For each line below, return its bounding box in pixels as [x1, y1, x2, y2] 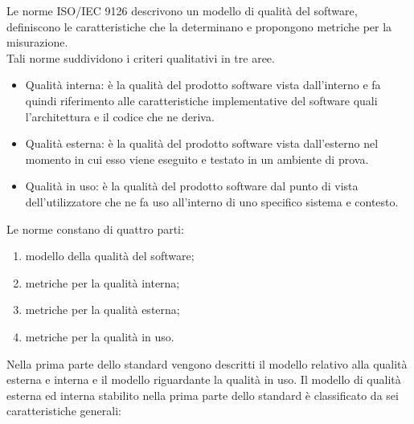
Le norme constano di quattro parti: [6, 220, 184, 237]
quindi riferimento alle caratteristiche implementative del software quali [25, 92, 378, 108]
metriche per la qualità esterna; [25, 301, 180, 318]
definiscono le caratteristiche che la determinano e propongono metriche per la [6, 18, 392, 35]
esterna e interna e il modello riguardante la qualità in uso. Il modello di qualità [6, 371, 401, 388]
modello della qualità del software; [25, 247, 195, 264]
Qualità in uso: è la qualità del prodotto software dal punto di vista [25, 177, 359, 194]
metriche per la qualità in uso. [25, 328, 174, 344]
